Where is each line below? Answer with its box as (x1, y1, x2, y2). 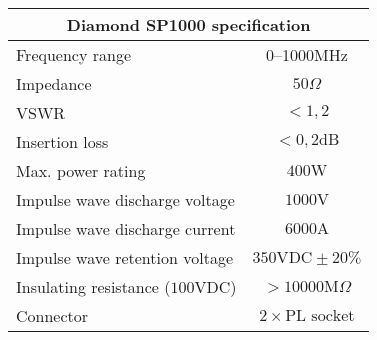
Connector (16, 304, 89, 327)
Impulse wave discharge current (16, 217, 236, 240)
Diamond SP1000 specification (66, 13, 311, 36)
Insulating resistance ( (16, 275, 171, 298)
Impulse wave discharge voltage (16, 188, 235, 211)
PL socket (285, 308, 355, 324)
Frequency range (16, 43, 131, 66)
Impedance (16, 72, 92, 95)
